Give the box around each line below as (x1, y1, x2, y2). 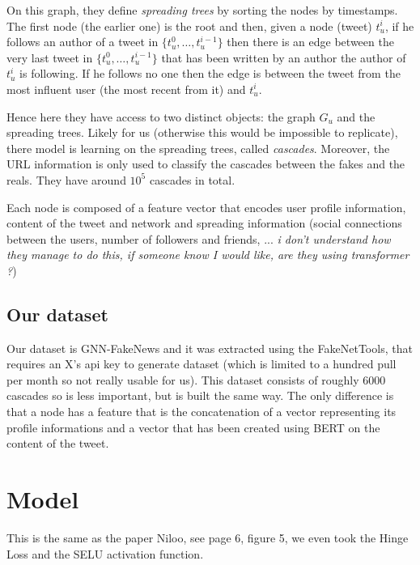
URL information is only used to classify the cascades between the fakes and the (6, 155, 405, 172)
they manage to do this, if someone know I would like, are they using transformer (6, 246, 409, 263)
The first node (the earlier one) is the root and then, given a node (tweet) (6, 17, 372, 34)
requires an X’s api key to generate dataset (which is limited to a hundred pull (6, 355, 397, 372)
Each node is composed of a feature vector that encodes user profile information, (6, 198, 406, 215)
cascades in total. (149, 171, 235, 188)
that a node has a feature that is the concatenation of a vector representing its (6, 403, 397, 420)
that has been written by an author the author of (161, 49, 406, 66)
